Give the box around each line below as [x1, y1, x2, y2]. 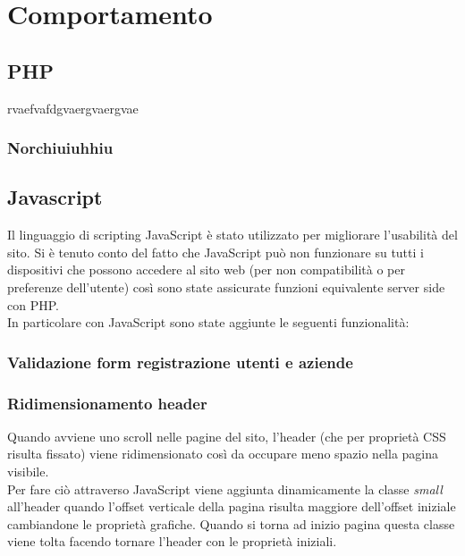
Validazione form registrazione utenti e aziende [7, 350, 353, 373]
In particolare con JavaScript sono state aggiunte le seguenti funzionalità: [7, 313, 410, 332]
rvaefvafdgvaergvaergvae [7, 98, 139, 117]
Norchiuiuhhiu [7, 137, 114, 159]
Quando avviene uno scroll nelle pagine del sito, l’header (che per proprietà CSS [7, 426, 446, 445]
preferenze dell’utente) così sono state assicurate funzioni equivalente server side [7, 278, 445, 296]
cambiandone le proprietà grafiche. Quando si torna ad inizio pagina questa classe [7, 514, 455, 533]
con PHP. [7, 295, 59, 314]
